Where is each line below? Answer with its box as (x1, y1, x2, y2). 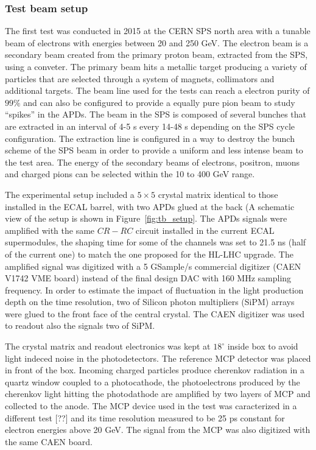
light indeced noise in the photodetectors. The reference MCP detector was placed (5, 351, 311, 364)
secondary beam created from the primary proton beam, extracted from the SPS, (5, 48, 308, 61)
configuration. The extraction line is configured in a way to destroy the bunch (5, 132, 295, 144)
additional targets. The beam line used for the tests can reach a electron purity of (5, 84, 310, 97)
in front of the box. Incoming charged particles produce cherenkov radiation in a (5, 364, 304, 376)
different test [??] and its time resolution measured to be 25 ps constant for (5, 411, 285, 424)
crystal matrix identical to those (158, 188, 278, 200)
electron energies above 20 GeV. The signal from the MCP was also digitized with (5, 423, 311, 436)
